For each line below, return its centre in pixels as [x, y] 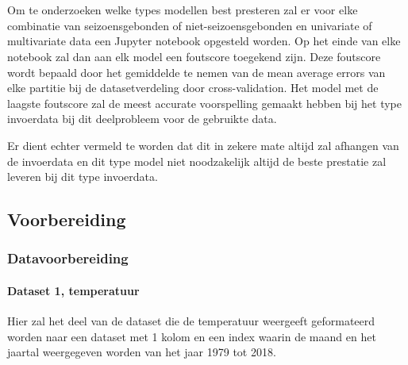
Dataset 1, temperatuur [73, 290]
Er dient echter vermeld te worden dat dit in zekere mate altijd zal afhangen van [203, 145]
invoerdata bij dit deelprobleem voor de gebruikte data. [142, 119]
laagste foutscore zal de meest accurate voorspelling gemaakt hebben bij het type [204, 103]
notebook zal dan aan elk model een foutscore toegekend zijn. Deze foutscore [194, 56]
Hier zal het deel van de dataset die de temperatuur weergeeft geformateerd [191, 321]
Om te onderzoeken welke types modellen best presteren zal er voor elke [183, 10]
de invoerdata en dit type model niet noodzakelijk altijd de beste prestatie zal [197, 161]
